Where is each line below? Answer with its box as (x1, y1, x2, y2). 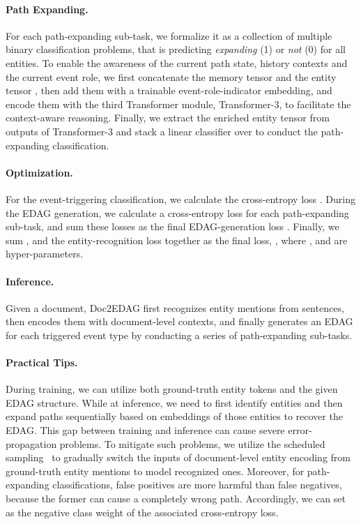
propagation (6, 436, 57, 451)
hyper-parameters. (6, 246, 84, 261)
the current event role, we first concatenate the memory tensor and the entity (6, 69, 337, 84)
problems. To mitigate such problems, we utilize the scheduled (59, 436, 325, 451)
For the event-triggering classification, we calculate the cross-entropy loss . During (6, 191, 355, 206)
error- (288, 423, 312, 437)
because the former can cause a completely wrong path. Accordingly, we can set (6, 491, 346, 506)
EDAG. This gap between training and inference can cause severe (6, 423, 285, 437)
